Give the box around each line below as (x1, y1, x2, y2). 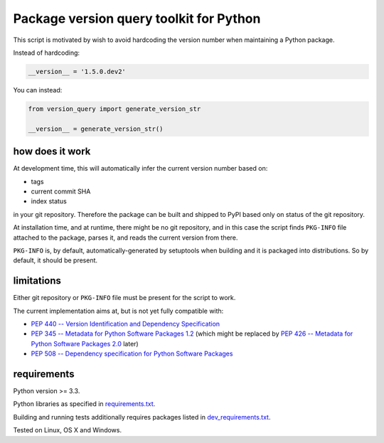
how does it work (13, 146, 91, 158)
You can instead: (13, 85, 63, 94)
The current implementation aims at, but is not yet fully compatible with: (13, 306, 224, 315)
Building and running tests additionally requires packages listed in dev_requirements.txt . (13, 412, 271, 421)
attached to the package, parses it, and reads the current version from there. (13, 233, 238, 242)
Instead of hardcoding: (13, 48, 80, 57)
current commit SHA (31, 187, 91, 196)
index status (31, 197, 67, 206)
